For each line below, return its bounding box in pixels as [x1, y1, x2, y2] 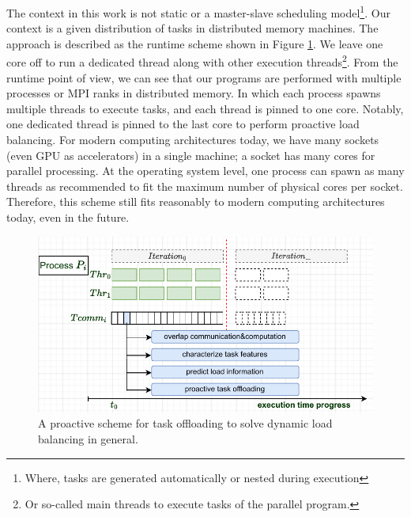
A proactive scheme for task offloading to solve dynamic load [38, 415, 333, 431]
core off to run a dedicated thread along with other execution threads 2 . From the [6, 51, 398, 70]
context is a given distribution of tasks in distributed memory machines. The [6, 20, 379, 36]
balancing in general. [38, 431, 138, 447]
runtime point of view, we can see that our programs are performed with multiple [6, 69, 402, 86]
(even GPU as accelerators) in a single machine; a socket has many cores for [6, 146, 375, 163]
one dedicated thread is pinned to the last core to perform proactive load [6, 116, 360, 132]
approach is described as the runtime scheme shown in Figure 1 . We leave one [6, 35, 383, 51]
